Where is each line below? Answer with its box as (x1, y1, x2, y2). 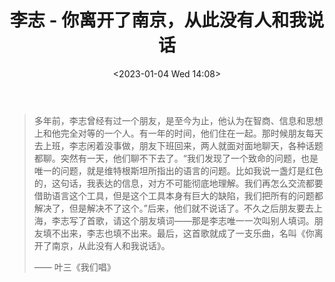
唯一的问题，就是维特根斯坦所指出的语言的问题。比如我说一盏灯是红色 (33, 164, 324, 176)
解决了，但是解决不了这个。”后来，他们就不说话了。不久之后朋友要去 (33, 202, 314, 214)
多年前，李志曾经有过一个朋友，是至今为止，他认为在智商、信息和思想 (33, 114, 324, 126)
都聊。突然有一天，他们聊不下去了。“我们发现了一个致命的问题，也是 (33, 152, 319, 164)
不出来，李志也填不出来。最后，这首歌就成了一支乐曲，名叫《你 (51, 227, 315, 239)
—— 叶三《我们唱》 (33, 261, 116, 273)
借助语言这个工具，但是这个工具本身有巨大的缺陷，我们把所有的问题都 (33, 189, 324, 201)
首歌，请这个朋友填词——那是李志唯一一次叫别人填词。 (86, 214, 315, 226)
